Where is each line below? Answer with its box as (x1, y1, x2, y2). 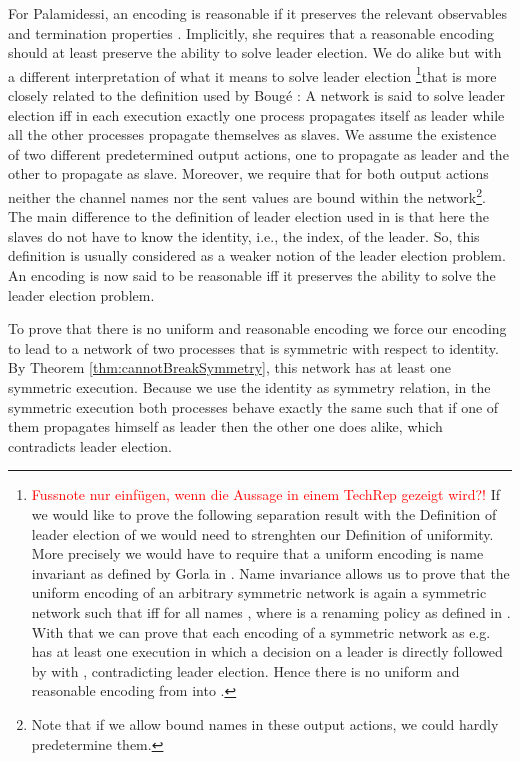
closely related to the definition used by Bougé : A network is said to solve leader (8, 85, 505, 106)
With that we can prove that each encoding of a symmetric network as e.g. (31, 621, 491, 642)
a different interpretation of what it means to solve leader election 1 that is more (8, 62, 497, 86)
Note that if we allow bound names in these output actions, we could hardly (31, 713, 499, 734)
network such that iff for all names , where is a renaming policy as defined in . (31, 601, 511, 622)
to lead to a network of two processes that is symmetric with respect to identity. (8, 337, 499, 358)
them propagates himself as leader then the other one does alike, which (8, 416, 443, 437)
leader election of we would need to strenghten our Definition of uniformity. (31, 523, 494, 544)
